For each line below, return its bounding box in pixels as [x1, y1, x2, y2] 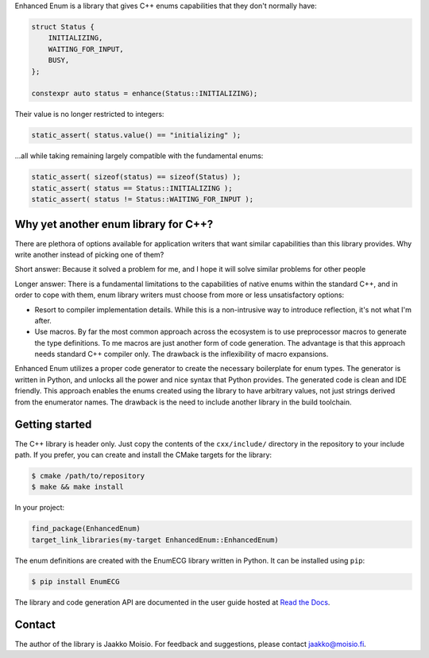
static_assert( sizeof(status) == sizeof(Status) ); [31, 172, 242, 182]
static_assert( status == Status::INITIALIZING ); [31, 184, 234, 192]
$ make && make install [31, 482, 125, 492]
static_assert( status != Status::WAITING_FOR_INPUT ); [31, 195, 254, 204]
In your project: [14, 503, 65, 513]
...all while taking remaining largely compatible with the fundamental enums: [14, 151, 264, 161]
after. [34, 315, 52, 325]
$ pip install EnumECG [31, 577, 120, 586]
